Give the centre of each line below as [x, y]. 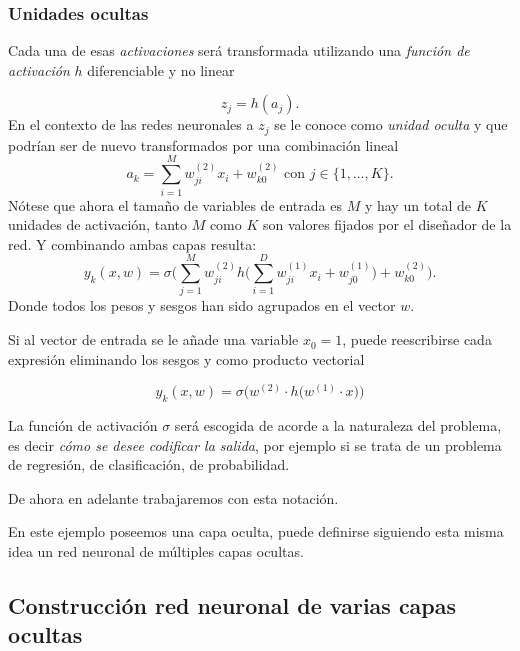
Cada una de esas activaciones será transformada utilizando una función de [239, 50]
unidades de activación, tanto [97, 224]
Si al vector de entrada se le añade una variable [153, 339]
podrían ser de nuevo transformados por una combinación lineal [203, 144]
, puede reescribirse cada [417, 339]
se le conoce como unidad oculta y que [391, 124]
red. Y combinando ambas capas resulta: [132, 243]
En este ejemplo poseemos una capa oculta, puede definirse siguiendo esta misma [256, 531]
